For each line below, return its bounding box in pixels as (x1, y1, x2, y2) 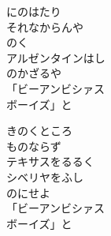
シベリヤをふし (6, 168, 83, 185)
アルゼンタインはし (6, 49, 105, 66)
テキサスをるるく (6, 153, 94, 170)
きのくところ (6, 122, 72, 139)
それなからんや (6, 18, 83, 35)
